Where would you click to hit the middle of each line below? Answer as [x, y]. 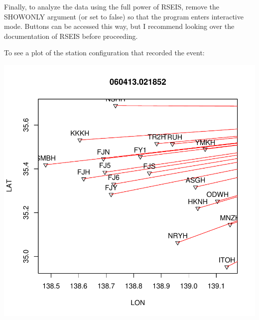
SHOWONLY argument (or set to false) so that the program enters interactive [124, 16]
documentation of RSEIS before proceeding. [71, 36]
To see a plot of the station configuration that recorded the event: [104, 53]
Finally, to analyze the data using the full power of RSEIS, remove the [112, 6]
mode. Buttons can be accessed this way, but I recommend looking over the [119, 26]
